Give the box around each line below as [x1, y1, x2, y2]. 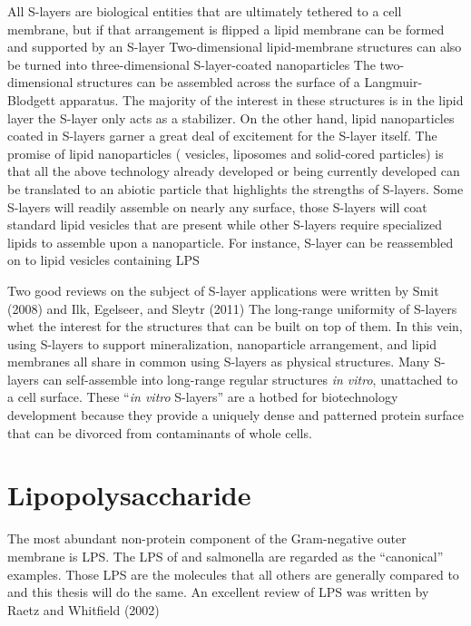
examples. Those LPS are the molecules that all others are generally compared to [7, 564, 459, 583]
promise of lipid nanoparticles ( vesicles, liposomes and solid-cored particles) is [7, 143, 444, 162]
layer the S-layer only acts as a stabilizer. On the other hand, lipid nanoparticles [7, 108, 455, 127]
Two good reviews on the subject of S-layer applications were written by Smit [7, 280, 439, 299]
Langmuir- [364, 73, 423, 92]
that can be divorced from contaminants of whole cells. [7, 423, 312, 442]
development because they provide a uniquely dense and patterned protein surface [7, 406, 464, 425]
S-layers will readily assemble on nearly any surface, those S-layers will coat [7, 197, 427, 216]
